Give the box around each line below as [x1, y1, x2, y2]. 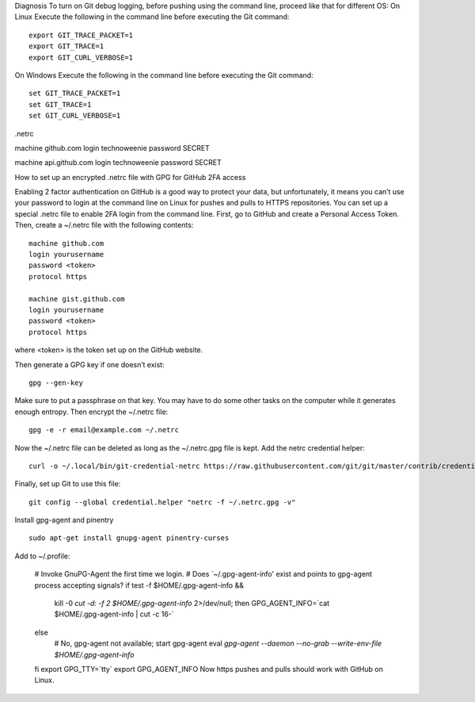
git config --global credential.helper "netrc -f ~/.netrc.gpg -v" [28, 497, 296, 507]
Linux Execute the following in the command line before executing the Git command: [14, 12, 290, 21]
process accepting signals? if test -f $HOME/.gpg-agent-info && [34, 580, 245, 590]
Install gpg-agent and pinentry [14, 516, 114, 525]
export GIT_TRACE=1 [28, 42, 104, 51]
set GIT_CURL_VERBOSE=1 [28, 111, 121, 121]
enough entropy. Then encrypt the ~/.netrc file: [14, 407, 169, 416]
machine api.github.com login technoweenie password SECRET [14, 158, 222, 167]
